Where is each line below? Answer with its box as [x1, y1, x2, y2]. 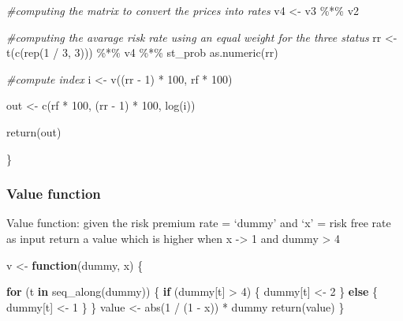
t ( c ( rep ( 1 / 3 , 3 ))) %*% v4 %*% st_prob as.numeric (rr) [6, 44, 278, 61]
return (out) [6, 123, 62, 140]
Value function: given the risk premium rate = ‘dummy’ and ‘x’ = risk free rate [6, 215, 391, 231]
